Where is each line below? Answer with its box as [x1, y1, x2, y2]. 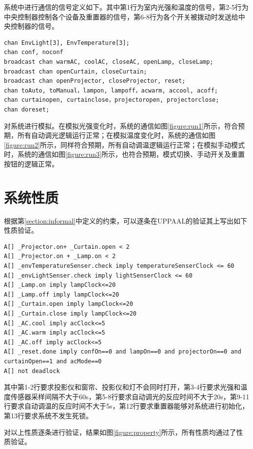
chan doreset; [4, 106, 50, 113]
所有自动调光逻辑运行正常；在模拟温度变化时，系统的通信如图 [17, 130, 215, 140]
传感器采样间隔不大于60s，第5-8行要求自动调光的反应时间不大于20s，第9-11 [10, 391, 250, 401]
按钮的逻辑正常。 [4, 158, 58, 168]
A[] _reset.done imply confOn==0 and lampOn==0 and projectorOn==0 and [4, 348, 241, 355]
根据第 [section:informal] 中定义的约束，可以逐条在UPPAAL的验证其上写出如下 [4, 215, 247, 225]
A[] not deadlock [4, 367, 60, 374]
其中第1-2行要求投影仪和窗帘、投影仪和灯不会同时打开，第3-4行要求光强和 [4, 382, 241, 392]
